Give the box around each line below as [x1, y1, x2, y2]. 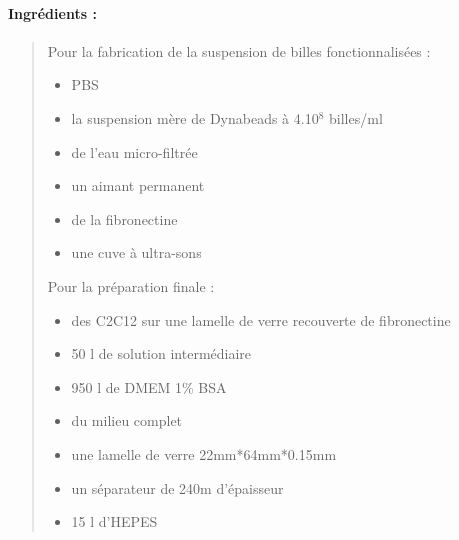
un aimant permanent [71, 175, 205, 196]
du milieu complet [71, 410, 183, 431]
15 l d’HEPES [71, 511, 158, 532]
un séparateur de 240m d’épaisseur [71, 477, 284, 498]
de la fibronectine [71, 208, 178, 229]
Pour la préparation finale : [47, 275, 215, 296]
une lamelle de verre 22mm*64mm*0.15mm [71, 443, 337, 464]
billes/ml [329, 107, 383, 128]
